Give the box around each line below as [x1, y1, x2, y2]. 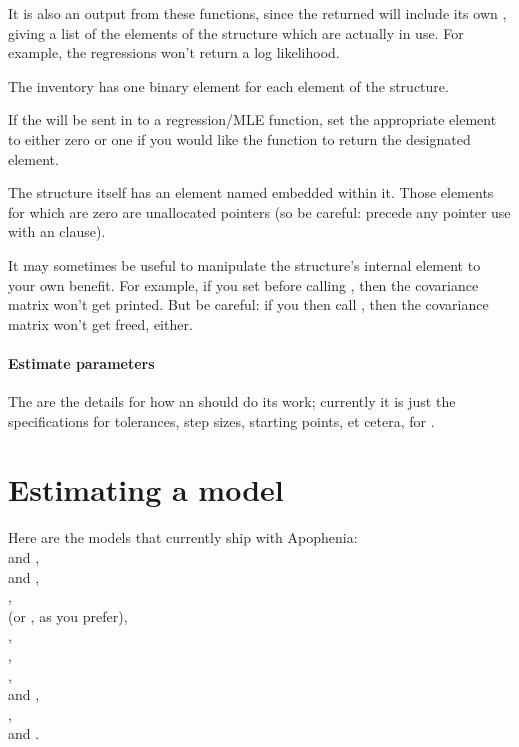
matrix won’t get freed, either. [8, 313, 193, 334]
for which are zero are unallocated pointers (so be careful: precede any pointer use [8, 201, 511, 222]
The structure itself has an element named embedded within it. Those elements [8, 182, 494, 203]
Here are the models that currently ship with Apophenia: [8, 527, 358, 548]
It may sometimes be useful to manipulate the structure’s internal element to [8, 254, 481, 275]
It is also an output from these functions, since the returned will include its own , [8, 3, 507, 23]
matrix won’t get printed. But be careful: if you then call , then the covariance [8, 294, 489, 315]
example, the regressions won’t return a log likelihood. [8, 42, 340, 63]
